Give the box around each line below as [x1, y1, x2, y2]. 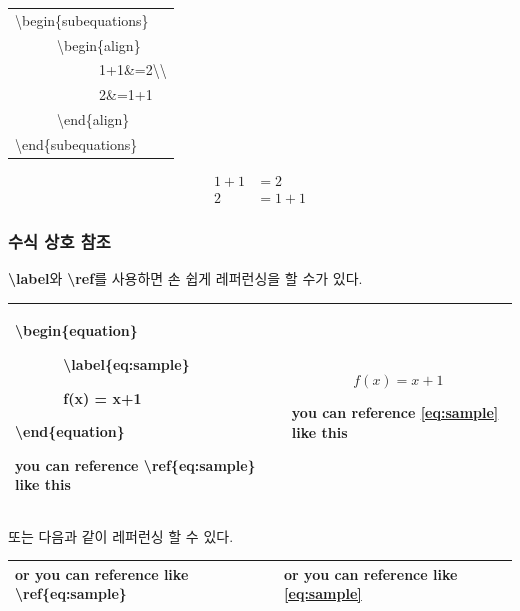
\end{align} [56, 109, 130, 130]
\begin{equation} [15, 320, 138, 341]
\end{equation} [15, 421, 125, 442]
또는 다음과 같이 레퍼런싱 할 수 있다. [8, 525, 234, 546]
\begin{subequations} [15, 9, 149, 30]
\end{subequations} [15, 133, 138, 154]
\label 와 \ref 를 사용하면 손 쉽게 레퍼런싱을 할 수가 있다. [8, 268, 363, 289]
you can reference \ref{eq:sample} [15, 454, 256, 475]
